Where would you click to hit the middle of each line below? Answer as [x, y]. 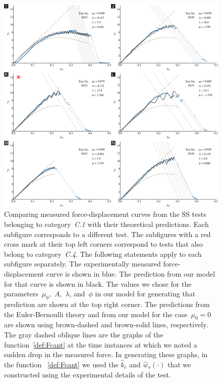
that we [179, 364]
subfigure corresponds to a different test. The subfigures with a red [107, 234]
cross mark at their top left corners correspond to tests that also [103, 244]
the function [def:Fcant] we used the [61, 364]
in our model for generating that [145, 294]
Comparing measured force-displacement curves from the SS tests [105, 214]
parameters [21, 294]
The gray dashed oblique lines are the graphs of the [84, 334]
